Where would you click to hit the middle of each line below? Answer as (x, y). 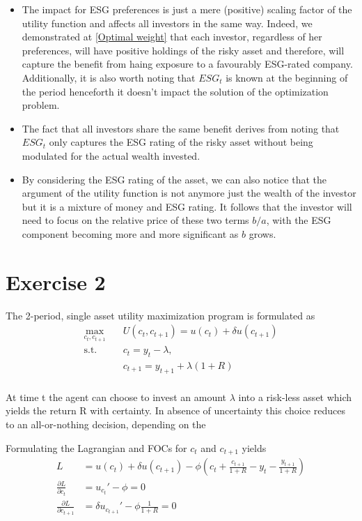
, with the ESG (299, 220)
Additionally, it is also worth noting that (109, 77)
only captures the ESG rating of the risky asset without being (181, 142)
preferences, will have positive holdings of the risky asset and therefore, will (183, 50)
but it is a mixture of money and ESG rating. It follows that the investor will (187, 206)
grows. (262, 233)
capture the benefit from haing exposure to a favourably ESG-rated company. (187, 64)
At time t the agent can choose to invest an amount (116, 397)
